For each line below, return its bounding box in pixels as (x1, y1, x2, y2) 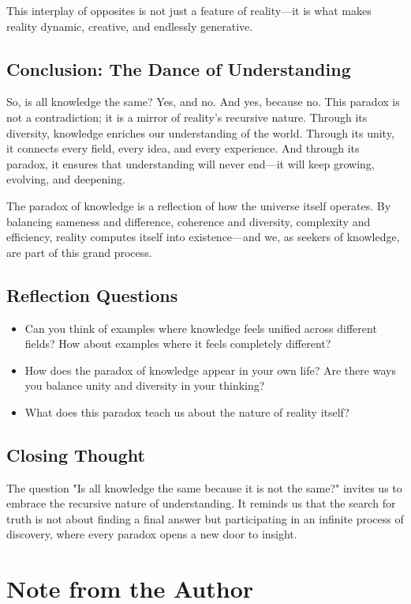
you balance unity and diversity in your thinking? (24, 377, 265, 394)
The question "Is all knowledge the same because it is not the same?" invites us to (6, 479, 402, 496)
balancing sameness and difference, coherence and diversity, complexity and (6, 213, 371, 229)
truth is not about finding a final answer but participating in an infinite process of (6, 510, 404, 527)
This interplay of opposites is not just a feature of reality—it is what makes (6, 2, 372, 18)
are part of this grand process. (6, 243, 152, 260)
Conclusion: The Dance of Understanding (6, 56, 351, 81)
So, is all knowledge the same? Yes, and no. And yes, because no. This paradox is (6, 93, 400, 110)
